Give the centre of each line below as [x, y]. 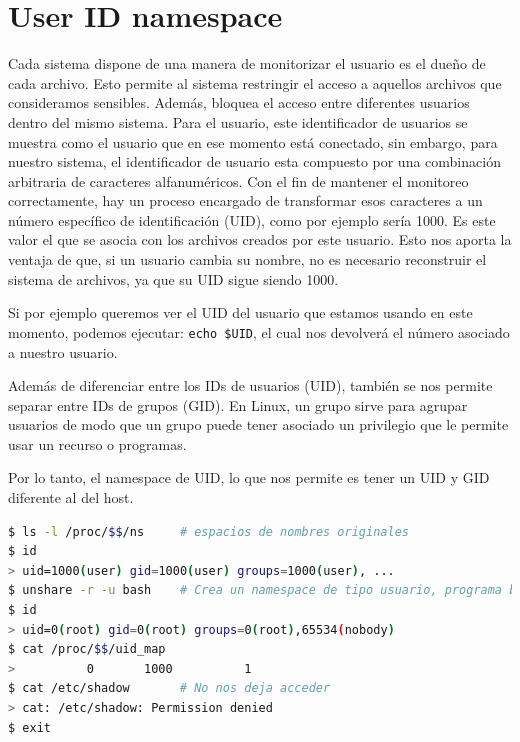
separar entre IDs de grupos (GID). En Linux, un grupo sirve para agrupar [238, 404]
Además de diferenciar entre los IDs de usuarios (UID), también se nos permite [250, 385]
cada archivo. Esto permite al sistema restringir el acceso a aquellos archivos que [255, 82]
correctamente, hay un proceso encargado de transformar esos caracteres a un [245, 200]
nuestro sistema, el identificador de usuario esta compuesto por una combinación [254, 161]
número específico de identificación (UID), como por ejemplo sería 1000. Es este [252, 219]
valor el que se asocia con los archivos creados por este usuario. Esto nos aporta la [260, 239]
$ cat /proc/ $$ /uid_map [87, 649]
